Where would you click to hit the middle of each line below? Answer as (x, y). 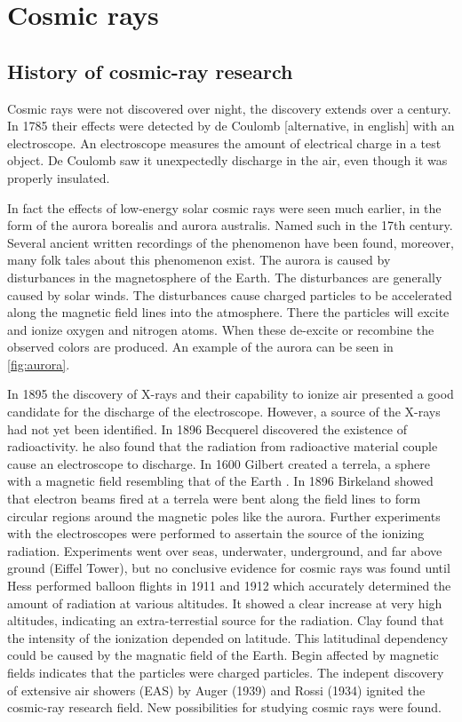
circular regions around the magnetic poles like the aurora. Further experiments (224, 516)
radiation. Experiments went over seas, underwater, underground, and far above (225, 550)
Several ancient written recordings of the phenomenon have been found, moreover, (231, 242)
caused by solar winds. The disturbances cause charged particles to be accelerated (230, 294)
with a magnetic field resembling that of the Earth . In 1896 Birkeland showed (220, 481)
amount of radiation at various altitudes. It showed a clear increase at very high (225, 603)
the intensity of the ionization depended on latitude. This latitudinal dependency (228, 637)
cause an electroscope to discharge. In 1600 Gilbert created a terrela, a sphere (219, 463)
